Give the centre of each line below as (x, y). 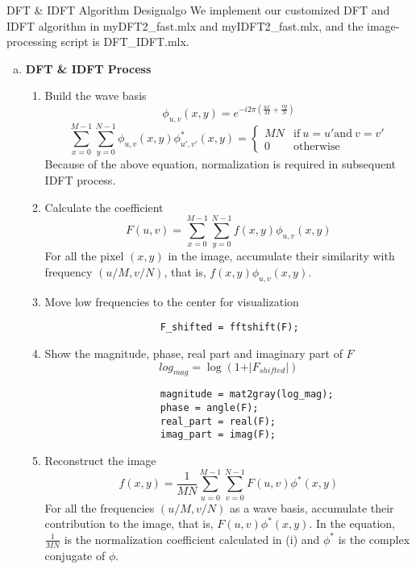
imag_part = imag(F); (218, 435)
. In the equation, (352, 523)
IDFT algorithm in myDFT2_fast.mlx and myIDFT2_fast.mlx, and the (185, 25)
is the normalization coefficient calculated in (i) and (192, 539)
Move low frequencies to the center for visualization (172, 301)
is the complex (374, 539)
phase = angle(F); (209, 407)
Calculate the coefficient (104, 207)
